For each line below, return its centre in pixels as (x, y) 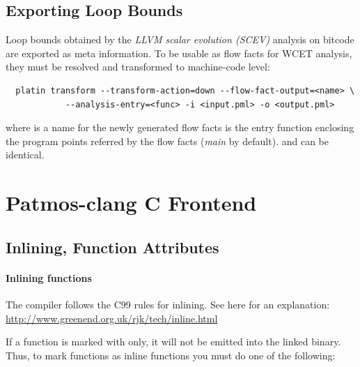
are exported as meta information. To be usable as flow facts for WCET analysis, (179, 53)
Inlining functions (49, 277)
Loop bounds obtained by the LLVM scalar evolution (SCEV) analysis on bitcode (180, 39)
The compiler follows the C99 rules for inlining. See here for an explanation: (168, 304)
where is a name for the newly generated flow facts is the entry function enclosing (180, 127)
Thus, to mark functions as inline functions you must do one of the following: (171, 355)
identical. (25, 155)
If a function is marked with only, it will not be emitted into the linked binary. (173, 342)
